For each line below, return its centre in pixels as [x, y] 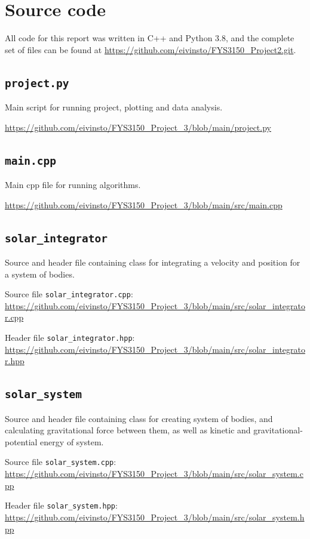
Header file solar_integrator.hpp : [70, 338]
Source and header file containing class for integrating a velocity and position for [153, 262]
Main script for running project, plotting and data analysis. [114, 107]
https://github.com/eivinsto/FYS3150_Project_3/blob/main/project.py [138, 127]
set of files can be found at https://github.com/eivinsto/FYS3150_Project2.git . [151, 49]
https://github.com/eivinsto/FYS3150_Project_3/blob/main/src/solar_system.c [154, 474]
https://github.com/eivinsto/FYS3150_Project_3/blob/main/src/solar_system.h [155, 517]
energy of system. [72, 441]
